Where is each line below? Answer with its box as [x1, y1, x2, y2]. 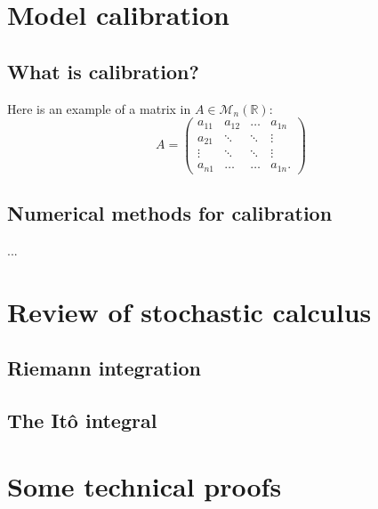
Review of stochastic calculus [7, 293, 372, 329]
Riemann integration [7, 354, 201, 382]
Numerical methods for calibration [7, 199, 333, 227]
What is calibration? [7, 57, 199, 85]
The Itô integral [7, 407, 157, 434]
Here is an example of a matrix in [7, 99, 191, 117]
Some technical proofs [7, 467, 282, 504]
